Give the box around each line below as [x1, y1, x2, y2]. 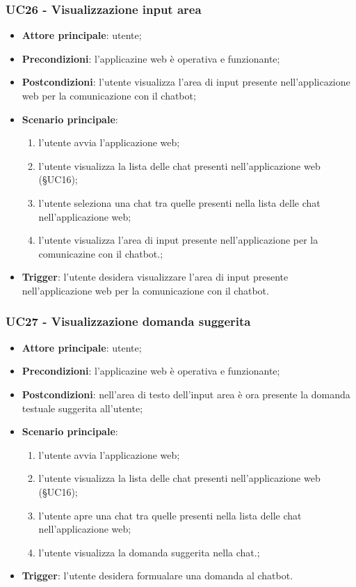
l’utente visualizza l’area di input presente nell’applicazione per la [38, 233, 318, 247]
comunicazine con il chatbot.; [38, 246, 163, 260]
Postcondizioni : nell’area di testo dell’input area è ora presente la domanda [22, 386, 350, 401]
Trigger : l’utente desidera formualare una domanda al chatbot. [22, 568, 293, 583]
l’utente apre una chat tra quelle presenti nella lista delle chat [38, 508, 302, 522]
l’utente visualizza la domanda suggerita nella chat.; [38, 545, 260, 559]
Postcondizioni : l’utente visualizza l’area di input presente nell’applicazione [22, 75, 350, 89]
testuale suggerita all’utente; [22, 400, 143, 415]
